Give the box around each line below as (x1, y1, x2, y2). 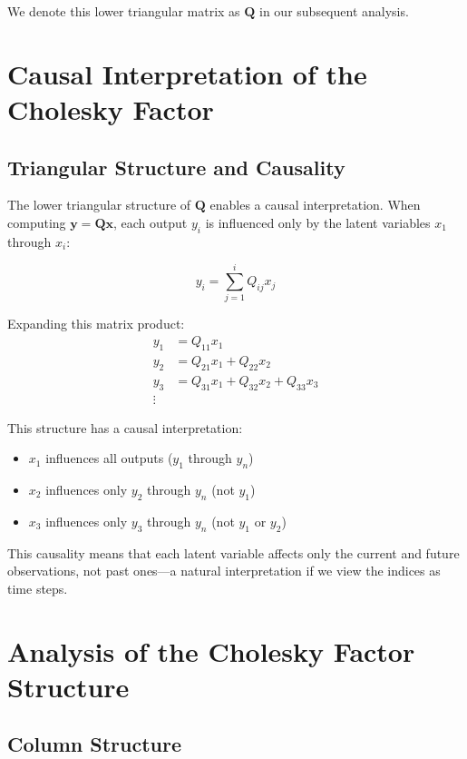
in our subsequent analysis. (259, 2, 409, 20)
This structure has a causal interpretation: (7, 418, 243, 437)
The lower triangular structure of (7, 195, 191, 214)
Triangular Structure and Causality (7, 153, 345, 181)
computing (7, 212, 66, 232)
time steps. (7, 578, 68, 597)
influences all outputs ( (45, 448, 173, 468)
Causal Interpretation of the (7, 54, 367, 92)
